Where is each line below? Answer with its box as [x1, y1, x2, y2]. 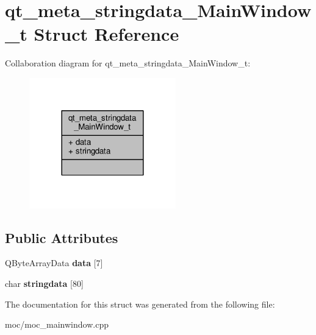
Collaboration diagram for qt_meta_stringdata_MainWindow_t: [5, 57, 251, 69]
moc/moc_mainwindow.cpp [5, 318, 109, 331]
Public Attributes [5, 228, 118, 247]
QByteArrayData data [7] [5, 256, 103, 269]
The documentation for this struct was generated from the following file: [5, 297, 275, 310]
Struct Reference [34, 21, 179, 46]
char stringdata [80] [5, 277, 84, 290]
